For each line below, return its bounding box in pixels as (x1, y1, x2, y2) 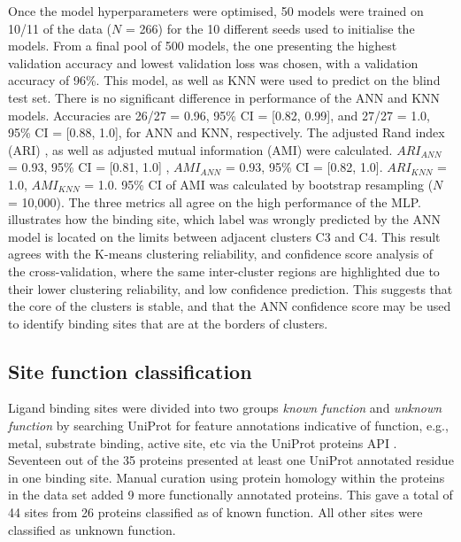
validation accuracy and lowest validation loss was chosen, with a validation (8, 53, 419, 72)
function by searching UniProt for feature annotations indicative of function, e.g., (8, 416, 449, 435)
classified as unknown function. (8, 520, 176, 538)
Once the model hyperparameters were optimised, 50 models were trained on (8, 2, 424, 19)
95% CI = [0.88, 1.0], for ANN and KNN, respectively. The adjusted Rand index (8, 123, 445, 142)
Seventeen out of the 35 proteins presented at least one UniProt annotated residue (8, 451, 454, 469)
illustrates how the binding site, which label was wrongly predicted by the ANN (8, 210, 441, 228)
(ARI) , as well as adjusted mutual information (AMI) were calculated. (8, 140, 393, 159)
